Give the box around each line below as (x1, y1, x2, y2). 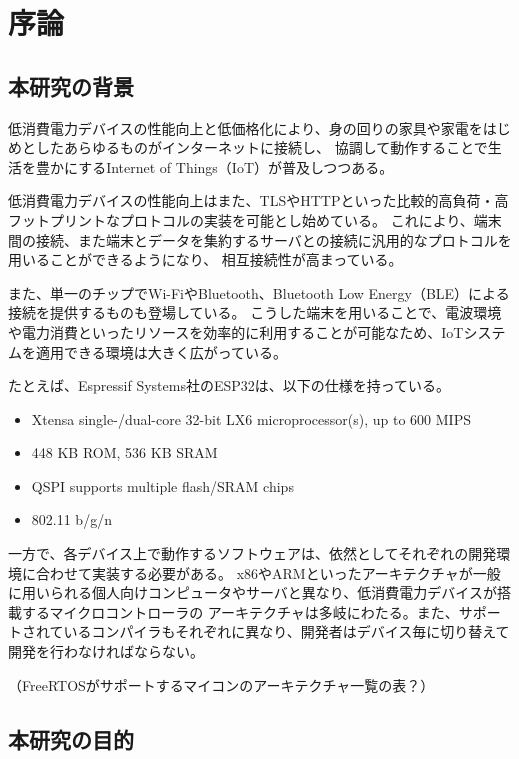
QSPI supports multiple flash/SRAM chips (31, 475, 294, 496)
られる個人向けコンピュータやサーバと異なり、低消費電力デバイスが (49, 582, 497, 603)
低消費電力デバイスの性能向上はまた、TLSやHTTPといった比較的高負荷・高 (8, 190, 509, 211)
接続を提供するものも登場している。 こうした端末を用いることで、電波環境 (8, 302, 502, 323)
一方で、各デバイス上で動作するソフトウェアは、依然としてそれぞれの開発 (8, 543, 497, 564)
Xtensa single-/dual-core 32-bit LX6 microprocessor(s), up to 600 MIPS (31, 408, 471, 429)
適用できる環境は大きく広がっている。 (35, 341, 288, 362)
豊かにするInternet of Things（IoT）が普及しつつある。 (35, 156, 394, 177)
